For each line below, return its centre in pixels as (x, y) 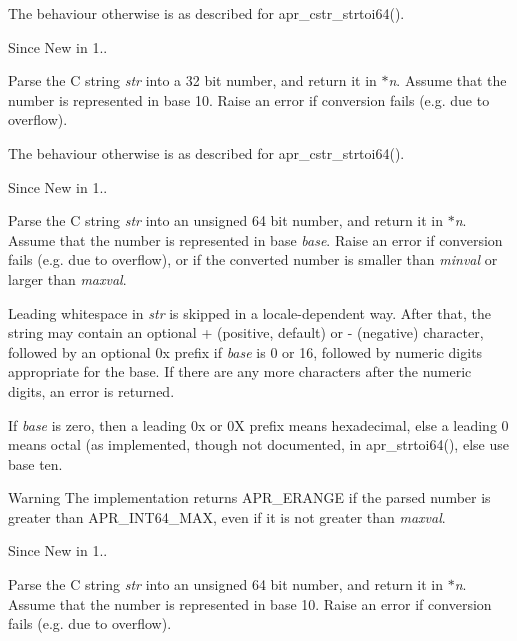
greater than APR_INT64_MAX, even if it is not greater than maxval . (227, 516)
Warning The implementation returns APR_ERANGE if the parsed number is (249, 497)
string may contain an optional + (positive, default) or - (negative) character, (246, 332)
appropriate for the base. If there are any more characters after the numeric (240, 371)
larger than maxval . (67, 278)
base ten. (35, 463)
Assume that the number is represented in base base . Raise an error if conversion (255, 239)
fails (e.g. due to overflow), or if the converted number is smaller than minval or (253, 259)
